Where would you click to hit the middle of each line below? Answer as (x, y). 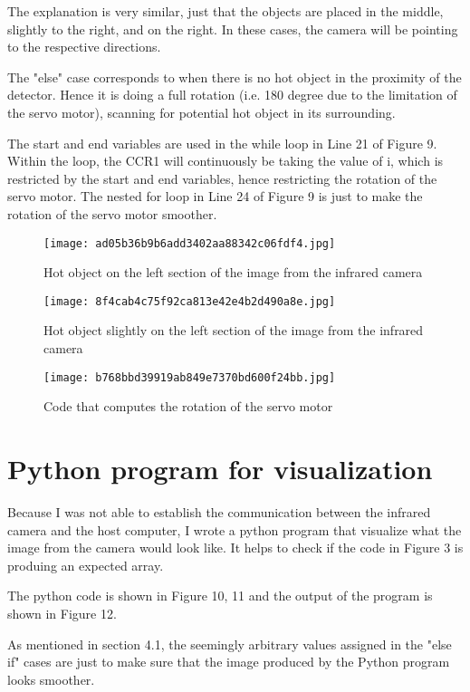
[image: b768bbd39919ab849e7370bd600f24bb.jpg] (190, 377)
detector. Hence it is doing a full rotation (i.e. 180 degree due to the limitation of (232, 95)
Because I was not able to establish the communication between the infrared (219, 512)
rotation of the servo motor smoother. (112, 213)
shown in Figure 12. (62, 613)
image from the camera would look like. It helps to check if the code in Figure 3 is (235, 548)
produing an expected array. (86, 565)
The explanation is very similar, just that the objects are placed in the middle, (225, 11)
